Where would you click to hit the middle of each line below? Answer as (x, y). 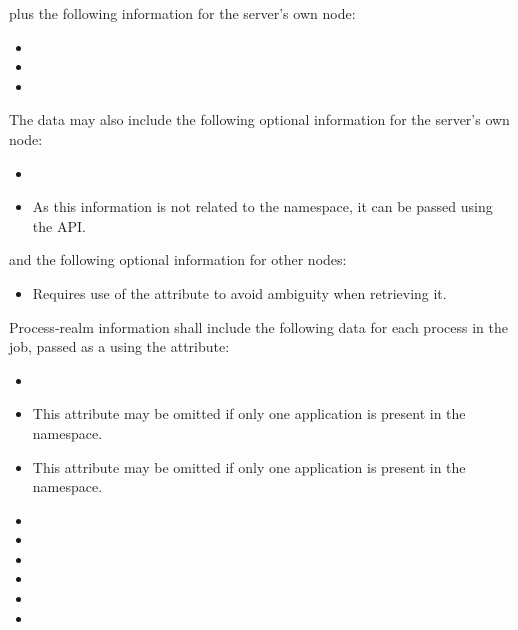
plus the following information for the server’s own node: (182, 13)
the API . (59, 225)
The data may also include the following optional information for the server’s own (259, 119)
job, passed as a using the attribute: (119, 346)
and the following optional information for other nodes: (178, 259)
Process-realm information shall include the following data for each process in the (258, 326)
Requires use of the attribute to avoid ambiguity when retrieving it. (239, 292)
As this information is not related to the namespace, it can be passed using (262, 206)
